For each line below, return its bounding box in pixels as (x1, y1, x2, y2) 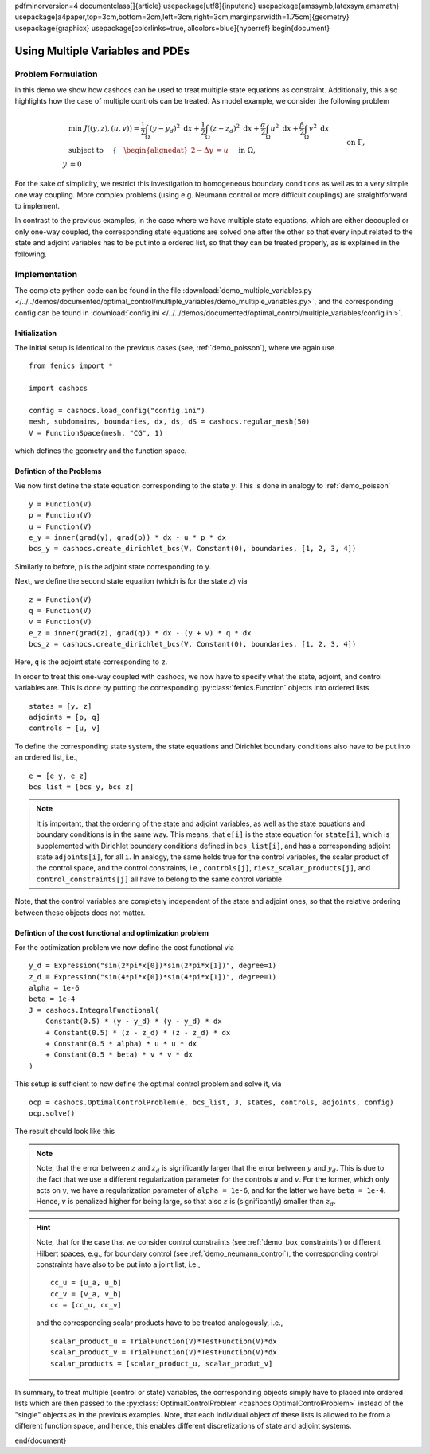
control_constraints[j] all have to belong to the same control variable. (36, 874, 284, 884)
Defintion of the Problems (14, 467, 102, 476)
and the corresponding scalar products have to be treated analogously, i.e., (36, 1318, 283, 1327)
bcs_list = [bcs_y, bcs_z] (29, 783, 135, 791)
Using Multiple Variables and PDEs (14, 44, 190, 57)
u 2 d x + (270, 122, 299, 133)
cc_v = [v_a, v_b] (50, 1289, 123, 1298)
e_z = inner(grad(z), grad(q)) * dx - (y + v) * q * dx (29, 628, 252, 637)
